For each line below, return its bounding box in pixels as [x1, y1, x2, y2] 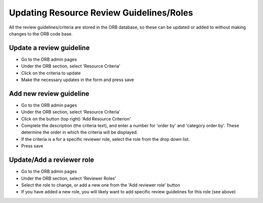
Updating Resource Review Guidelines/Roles [9, 7, 193, 18]
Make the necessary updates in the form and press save [21, 77, 134, 83]
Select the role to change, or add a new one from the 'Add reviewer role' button [21, 182, 180, 188]
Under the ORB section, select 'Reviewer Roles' [21, 175, 116, 181]
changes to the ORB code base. [9, 31, 73, 36]
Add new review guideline [9, 89, 90, 98]
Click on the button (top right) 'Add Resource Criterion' [21, 116, 131, 121]
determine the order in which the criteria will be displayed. [21, 129, 138, 135]
